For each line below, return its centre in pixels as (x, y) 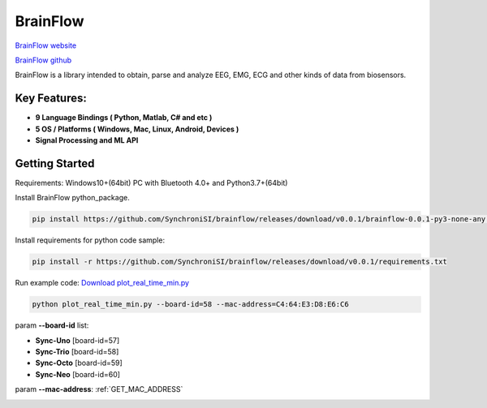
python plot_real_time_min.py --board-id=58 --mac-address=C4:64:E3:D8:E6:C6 (190, 305)
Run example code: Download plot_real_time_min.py (102, 283)
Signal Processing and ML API (87, 140)
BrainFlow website (46, 45)
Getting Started (55, 163)
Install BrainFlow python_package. (72, 198)
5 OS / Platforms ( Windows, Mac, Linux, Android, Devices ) (137, 129)
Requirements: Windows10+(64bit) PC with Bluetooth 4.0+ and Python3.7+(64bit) (151, 183)
